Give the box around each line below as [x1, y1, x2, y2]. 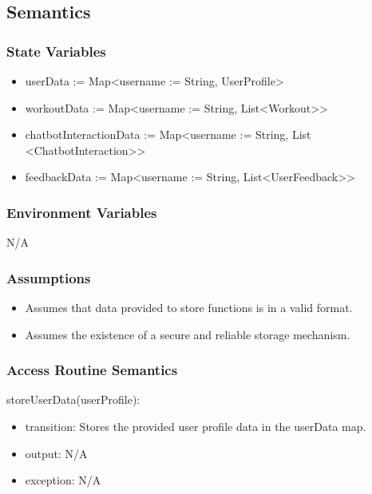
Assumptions [6, 267, 91, 287]
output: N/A [25, 445, 88, 461]
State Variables [6, 41, 106, 61]
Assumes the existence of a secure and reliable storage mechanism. [25, 326, 350, 342]
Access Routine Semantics [6, 360, 178, 380]
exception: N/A [25, 472, 101, 488]
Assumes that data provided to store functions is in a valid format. [25, 299, 353, 315]
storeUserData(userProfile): [6, 391, 140, 408]
